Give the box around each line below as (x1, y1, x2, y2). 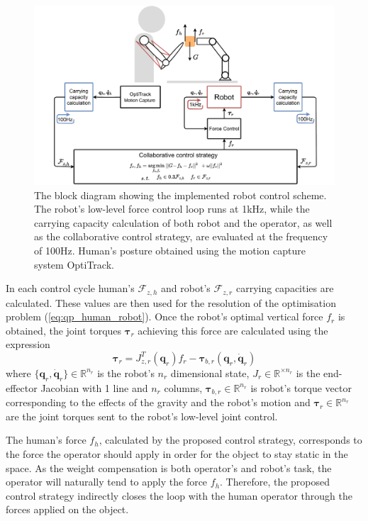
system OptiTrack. (34, 257, 114, 271)
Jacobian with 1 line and (40, 380, 148, 395)
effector (6, 380, 38, 395)
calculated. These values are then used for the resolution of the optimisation (6, 295, 336, 310)
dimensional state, (170, 365, 250, 380)
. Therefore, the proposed (220, 474, 330, 489)
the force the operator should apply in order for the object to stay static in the (6, 447, 348, 461)
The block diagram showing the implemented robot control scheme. (34, 187, 327, 202)
